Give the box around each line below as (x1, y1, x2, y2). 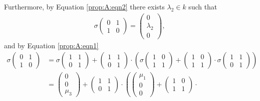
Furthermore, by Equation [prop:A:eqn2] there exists (4, 1, 165, 11)
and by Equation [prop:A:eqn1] (4, 40, 99, 50)
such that (188, 1, 217, 11)
